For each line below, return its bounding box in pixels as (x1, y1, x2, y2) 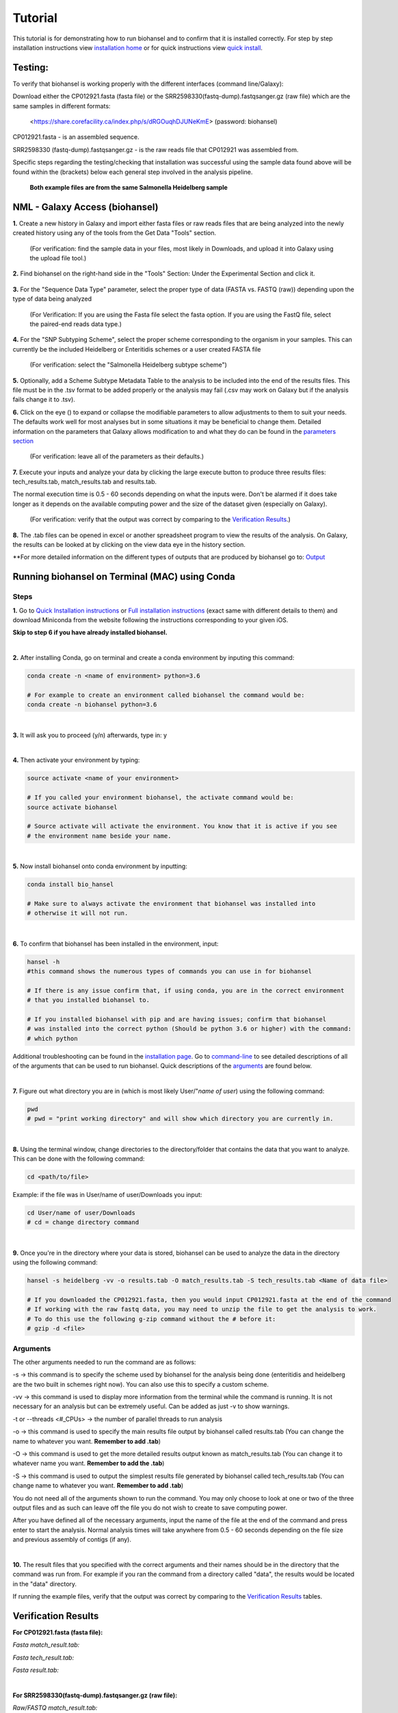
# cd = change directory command (27, 1218, 140, 1227)
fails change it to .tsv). (12, 395, 75, 404)
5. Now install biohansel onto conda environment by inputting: (12, 862, 187, 870)
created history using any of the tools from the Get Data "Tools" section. (12, 229, 217, 237)
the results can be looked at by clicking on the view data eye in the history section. (12, 541, 246, 549)
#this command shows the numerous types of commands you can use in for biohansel (27, 968, 313, 976)
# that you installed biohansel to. (27, 996, 150, 1004)
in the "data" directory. (12, 1579, 77, 1588)
